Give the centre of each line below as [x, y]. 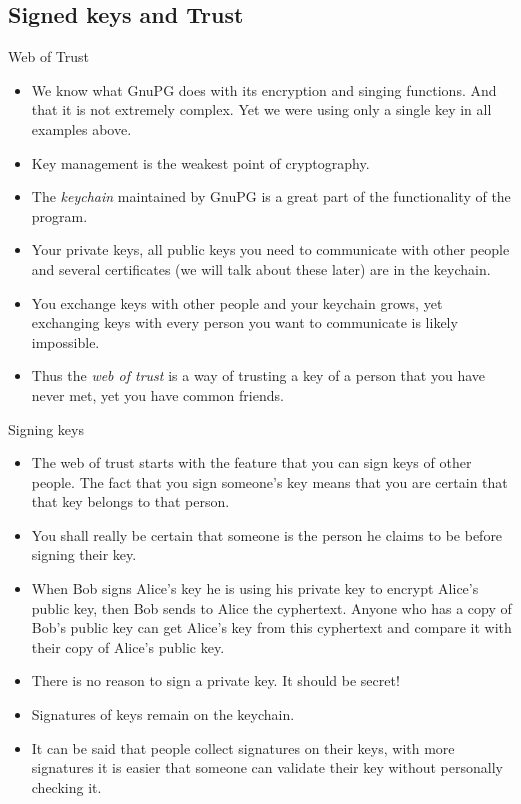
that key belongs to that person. [130, 501]
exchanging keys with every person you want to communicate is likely [244, 322]
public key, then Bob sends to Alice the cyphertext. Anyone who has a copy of [271, 607]
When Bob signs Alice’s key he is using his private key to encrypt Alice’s [255, 588]
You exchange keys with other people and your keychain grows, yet [237, 302]
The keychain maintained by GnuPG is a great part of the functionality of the [271, 196]
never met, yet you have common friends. [157, 394]
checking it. [66, 786]
